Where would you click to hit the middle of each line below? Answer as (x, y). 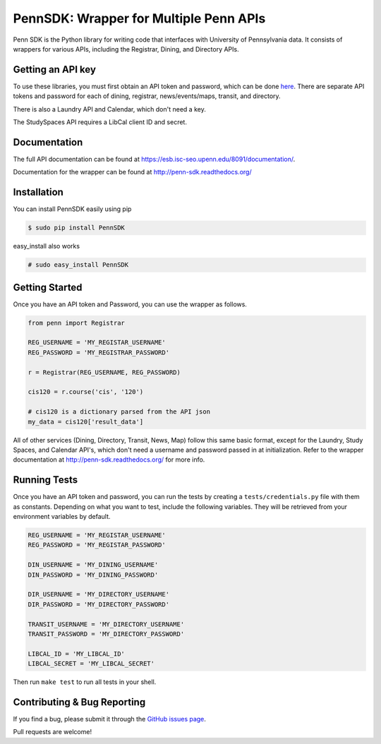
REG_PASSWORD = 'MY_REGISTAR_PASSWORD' (97, 545)
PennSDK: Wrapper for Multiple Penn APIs (139, 18)
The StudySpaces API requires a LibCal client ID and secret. (100, 122)
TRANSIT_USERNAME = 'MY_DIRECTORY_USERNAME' (106, 624)
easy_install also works (47, 246)
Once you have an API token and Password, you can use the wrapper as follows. (130, 304)
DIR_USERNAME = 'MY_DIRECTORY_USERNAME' (98, 594)
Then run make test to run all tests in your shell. (85, 682)
